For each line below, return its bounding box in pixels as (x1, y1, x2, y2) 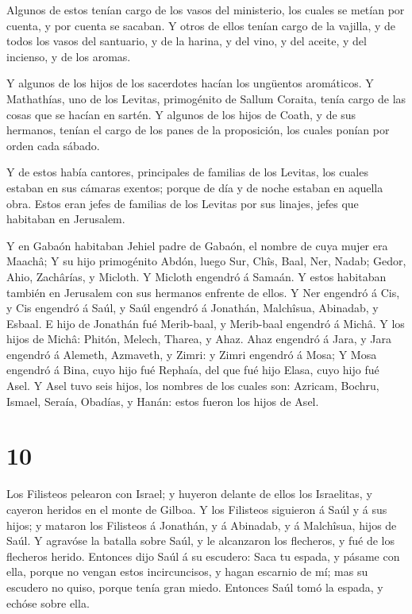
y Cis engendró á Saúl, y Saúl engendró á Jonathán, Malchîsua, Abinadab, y (6, 299, 379, 316)
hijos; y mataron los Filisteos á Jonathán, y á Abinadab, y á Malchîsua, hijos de (6, 516, 397, 533)
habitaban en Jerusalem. (6, 210, 125, 227)
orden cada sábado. (6, 137, 100, 153)
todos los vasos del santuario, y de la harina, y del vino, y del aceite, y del (6, 33, 367, 49)
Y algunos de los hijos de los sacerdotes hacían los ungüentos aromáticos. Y (6, 75, 374, 91)
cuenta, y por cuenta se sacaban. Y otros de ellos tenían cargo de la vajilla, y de (6, 17, 395, 33)
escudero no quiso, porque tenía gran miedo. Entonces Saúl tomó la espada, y (6, 578, 383, 595)
